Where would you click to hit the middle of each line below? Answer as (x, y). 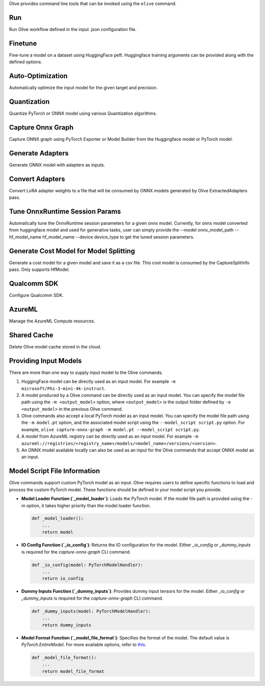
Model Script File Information (54, 471)
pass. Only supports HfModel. (39, 269)
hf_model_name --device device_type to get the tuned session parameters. (119, 237)
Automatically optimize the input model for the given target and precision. (83, 88)
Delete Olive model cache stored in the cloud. (55, 346)
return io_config (63, 579)
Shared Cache (31, 335)
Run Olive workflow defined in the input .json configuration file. (73, 29)
